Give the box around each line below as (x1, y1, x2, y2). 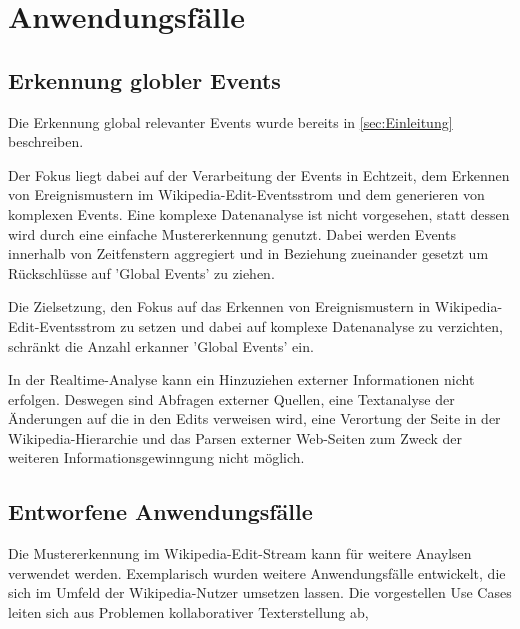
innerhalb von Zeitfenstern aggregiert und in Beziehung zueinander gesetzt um (8, 243, 489, 264)
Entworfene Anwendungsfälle (8, 496, 313, 527)
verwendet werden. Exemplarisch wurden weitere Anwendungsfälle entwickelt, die (8, 562, 506, 583)
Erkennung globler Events (8, 64, 281, 95)
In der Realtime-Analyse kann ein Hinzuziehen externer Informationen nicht (8, 369, 475, 390)
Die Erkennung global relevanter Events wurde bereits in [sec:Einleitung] (8, 111, 453, 132)
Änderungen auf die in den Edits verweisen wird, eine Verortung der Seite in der (8, 408, 501, 429)
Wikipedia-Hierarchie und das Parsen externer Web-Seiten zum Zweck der (8, 427, 463, 448)
